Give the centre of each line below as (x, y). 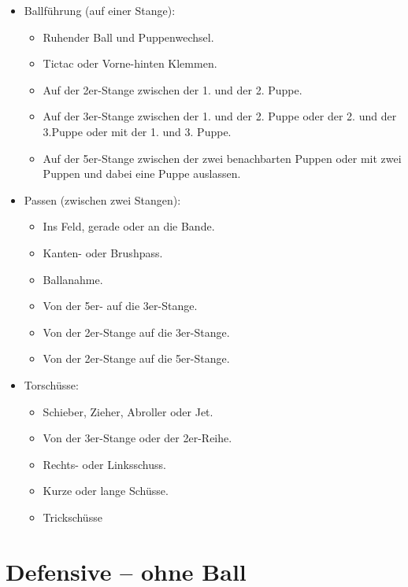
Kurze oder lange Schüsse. (106, 491)
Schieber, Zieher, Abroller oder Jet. (128, 411)
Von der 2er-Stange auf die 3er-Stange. (136, 332)
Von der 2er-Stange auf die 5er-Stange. (136, 358)
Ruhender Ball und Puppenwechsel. (128, 37)
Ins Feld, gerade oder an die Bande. (129, 226)
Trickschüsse (72, 517)
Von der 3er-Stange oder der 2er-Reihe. (137, 438)
